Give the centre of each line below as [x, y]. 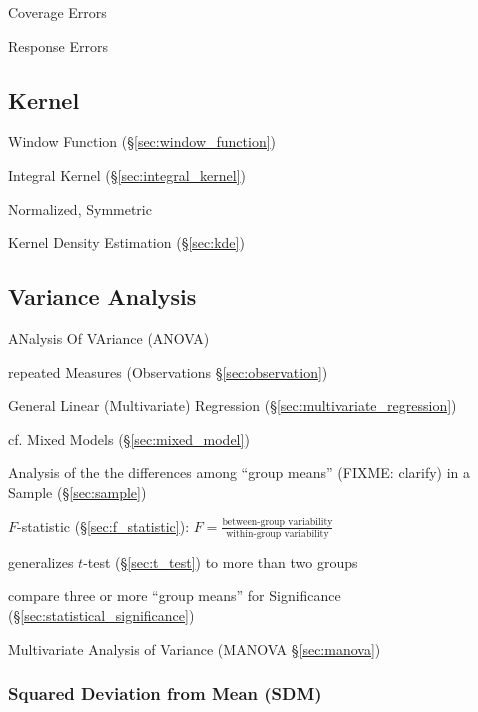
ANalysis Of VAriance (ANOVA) [109, 337]
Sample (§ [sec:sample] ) [77, 491]
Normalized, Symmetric [80, 208]
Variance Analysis [102, 296]
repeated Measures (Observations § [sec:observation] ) [168, 371]
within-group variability [277, 533]
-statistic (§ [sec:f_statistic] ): [103, 525]
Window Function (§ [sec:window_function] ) [142, 141]
